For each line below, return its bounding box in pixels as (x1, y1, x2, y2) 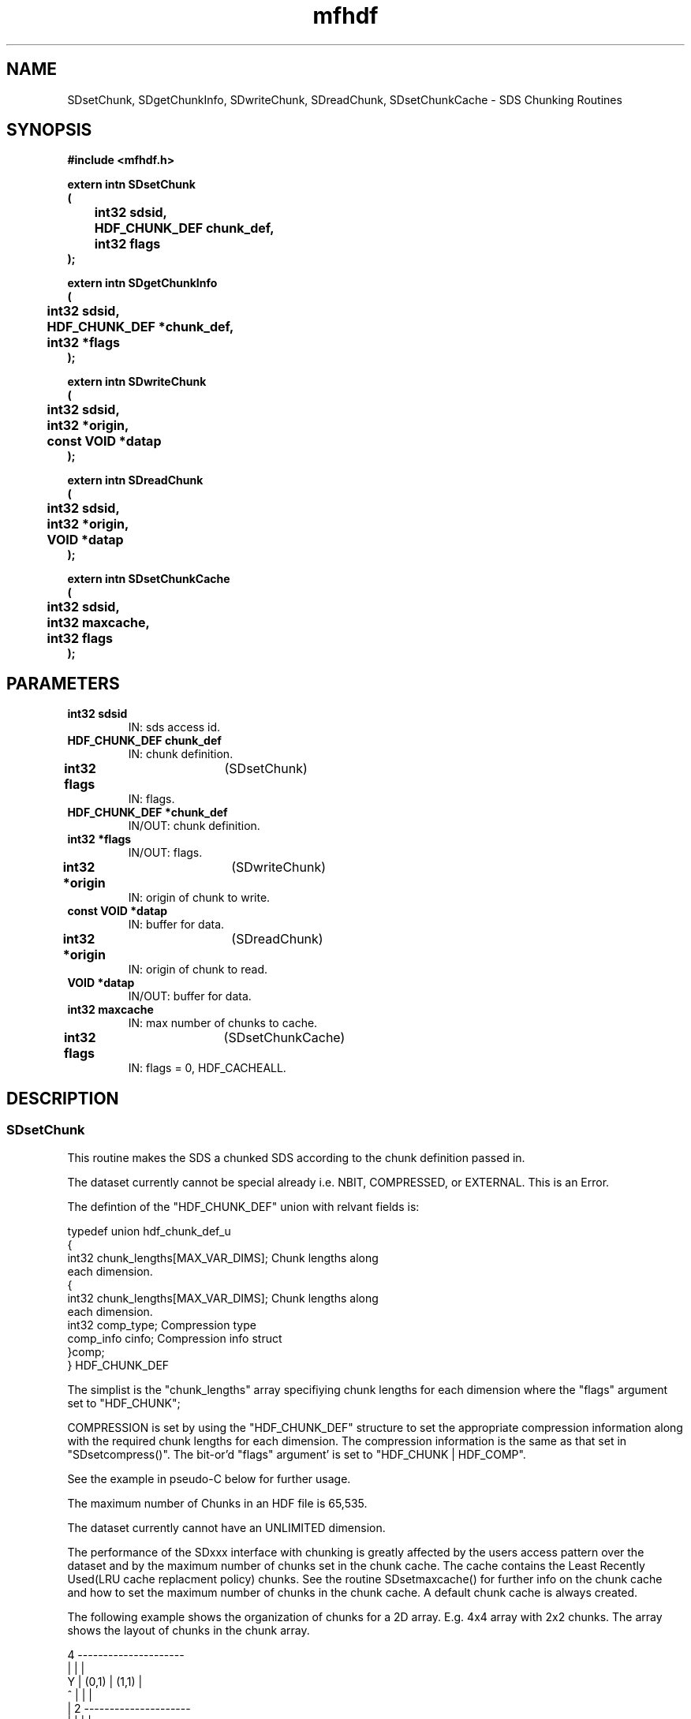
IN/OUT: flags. (128, 846, 203, 860)
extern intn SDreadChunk (67, 473, 204, 488)
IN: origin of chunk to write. (128, 891, 271, 905)
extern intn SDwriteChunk (67, 375, 207, 389)
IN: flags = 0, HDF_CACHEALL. (128, 1061, 286, 1075)
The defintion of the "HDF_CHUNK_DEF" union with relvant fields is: (67, 1199, 420, 1213)
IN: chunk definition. (128, 747, 233, 761)
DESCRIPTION (6, 1088, 119, 1108)
